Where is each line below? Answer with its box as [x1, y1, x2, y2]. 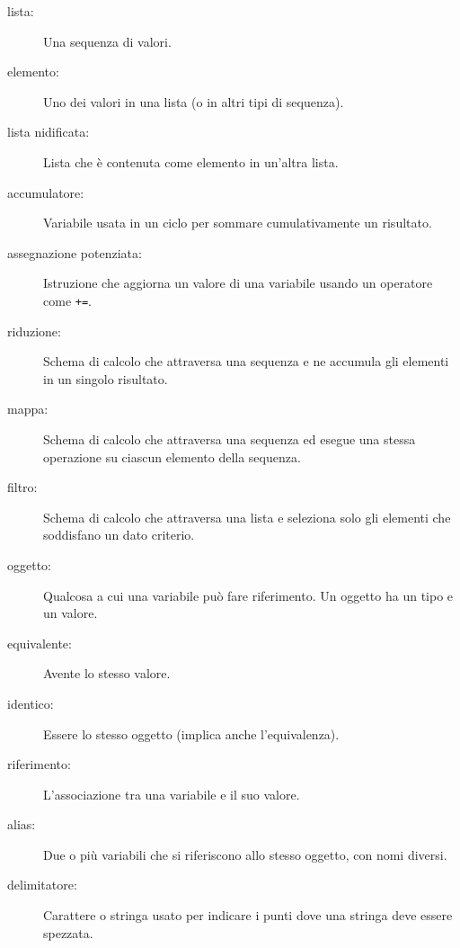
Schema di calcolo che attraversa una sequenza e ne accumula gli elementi [43, 352, 449, 371]
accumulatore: [7, 183, 84, 201]
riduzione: [7, 321, 61, 340]
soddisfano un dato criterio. [43, 525, 195, 544]
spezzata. [43, 923, 93, 942]
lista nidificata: [7, 122, 90, 141]
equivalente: [7, 633, 72, 652]
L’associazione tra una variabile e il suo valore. [43, 784, 300, 803]
